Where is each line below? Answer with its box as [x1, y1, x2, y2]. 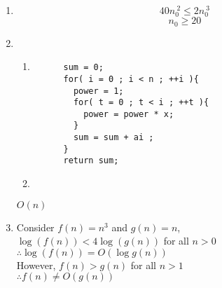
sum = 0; [63, 62, 104, 73]
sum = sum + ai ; [73, 132, 154, 143]
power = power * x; [83, 109, 174, 119]
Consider [16, 219, 55, 234]
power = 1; [73, 85, 124, 96]
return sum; [63, 156, 119, 166]
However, [16, 257, 56, 272]
